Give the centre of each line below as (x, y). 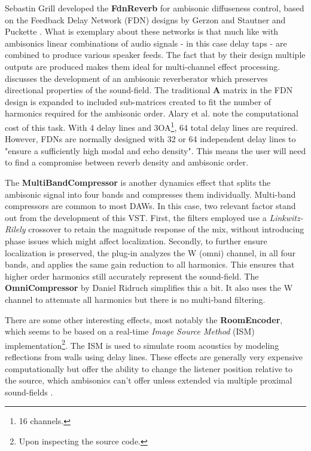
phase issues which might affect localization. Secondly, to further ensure (136, 240)
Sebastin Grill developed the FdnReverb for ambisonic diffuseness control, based (155, 8)
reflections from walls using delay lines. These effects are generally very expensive (154, 356)
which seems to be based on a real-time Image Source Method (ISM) (130, 331)
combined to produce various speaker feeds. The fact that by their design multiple (155, 55)
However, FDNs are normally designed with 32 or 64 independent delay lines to (150, 139)
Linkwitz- (286, 217)
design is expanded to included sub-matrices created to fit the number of (138, 101)
